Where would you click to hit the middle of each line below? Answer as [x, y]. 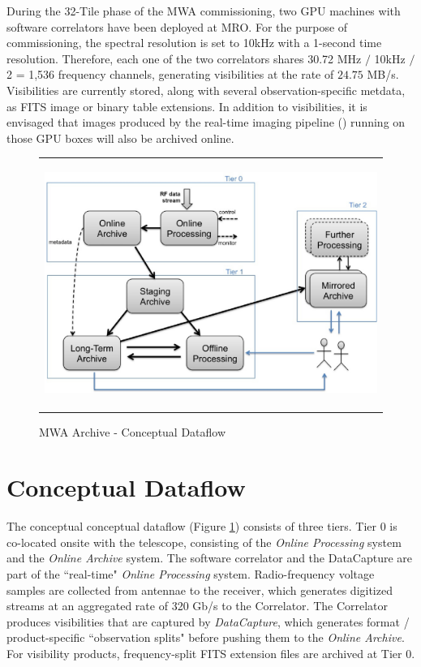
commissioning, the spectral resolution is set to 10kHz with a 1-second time [194, 43]
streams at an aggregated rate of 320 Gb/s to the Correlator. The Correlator [198, 606]
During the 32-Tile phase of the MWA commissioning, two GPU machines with [204, 11]
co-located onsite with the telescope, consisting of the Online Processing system [204, 542]
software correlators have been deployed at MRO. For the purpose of [177, 26]
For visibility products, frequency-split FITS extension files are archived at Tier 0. [211, 654]
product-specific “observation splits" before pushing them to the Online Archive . [206, 637]
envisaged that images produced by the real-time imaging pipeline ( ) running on [206, 122]
